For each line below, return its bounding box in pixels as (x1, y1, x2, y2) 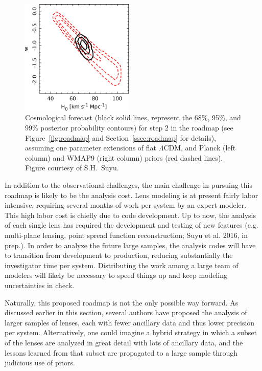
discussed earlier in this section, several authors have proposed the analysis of (5, 307, 247, 318)
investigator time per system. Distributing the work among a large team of (5, 259, 239, 270)
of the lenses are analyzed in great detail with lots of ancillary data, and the (5, 337, 243, 347)
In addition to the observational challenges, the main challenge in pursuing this (5, 180, 252, 190)
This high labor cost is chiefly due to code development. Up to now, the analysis (5, 209, 256, 220)
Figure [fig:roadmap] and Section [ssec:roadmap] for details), (25, 132, 216, 143)
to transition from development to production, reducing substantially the (5, 250, 233, 260)
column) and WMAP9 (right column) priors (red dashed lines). (25, 152, 223, 163)
